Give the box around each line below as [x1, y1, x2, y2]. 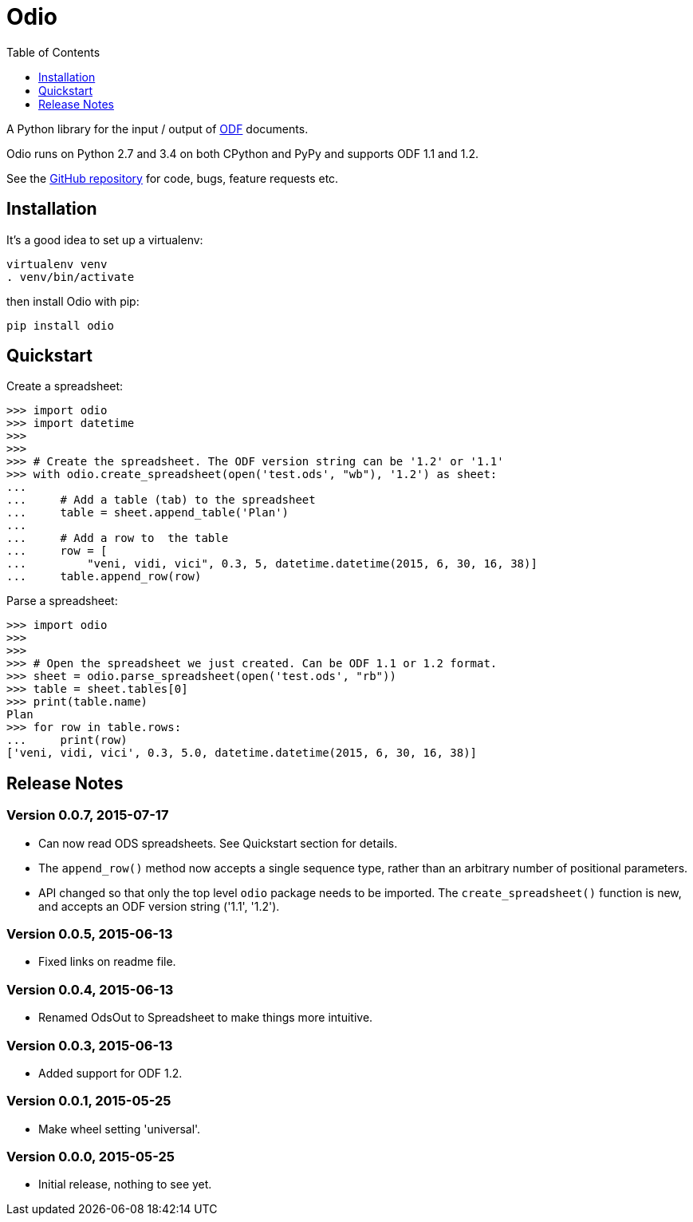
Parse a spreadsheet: [6, 594, 118, 608]
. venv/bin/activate [6, 270, 135, 283]
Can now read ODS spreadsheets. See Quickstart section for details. [38, 836, 398, 850]
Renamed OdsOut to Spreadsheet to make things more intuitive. [38, 1010, 373, 1025]
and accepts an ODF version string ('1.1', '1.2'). [38, 899, 280, 913]
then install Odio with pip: [6, 294, 140, 308]
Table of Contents [6, 45, 100, 59]
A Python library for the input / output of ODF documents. [6, 121, 309, 136]
